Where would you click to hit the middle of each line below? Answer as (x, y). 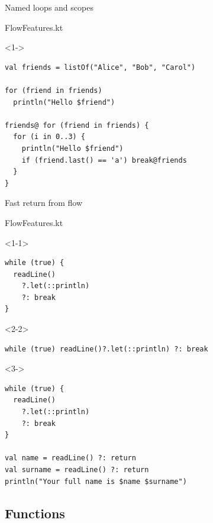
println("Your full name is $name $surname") (96, 481)
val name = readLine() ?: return (70, 458)
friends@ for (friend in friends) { (77, 125)
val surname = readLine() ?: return (77, 470)
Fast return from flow (44, 203)
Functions (35, 513)
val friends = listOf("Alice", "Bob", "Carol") (100, 67)
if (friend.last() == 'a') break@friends (104, 160)
